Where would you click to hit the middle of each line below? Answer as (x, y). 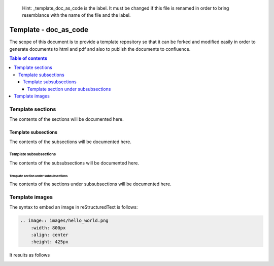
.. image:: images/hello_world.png (64, 221)
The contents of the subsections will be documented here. (70, 142)
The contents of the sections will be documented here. (66, 119)
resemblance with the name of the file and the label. (76, 15)
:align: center (49, 235)
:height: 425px (49, 242)
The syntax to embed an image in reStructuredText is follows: (74, 207)
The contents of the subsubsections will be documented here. (74, 163)
